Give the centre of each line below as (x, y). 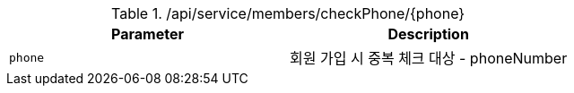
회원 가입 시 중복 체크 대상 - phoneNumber (429, 58)
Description (428, 34)
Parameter (148, 34)
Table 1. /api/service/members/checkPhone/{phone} (288, 13)
